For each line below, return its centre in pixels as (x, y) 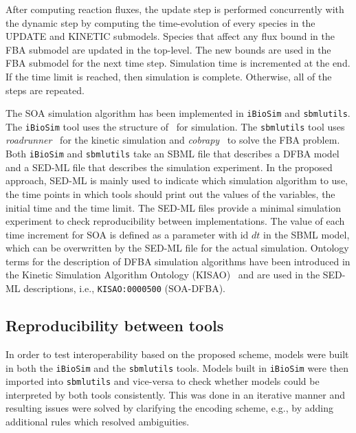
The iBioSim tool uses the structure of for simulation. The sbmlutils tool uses (175, 126)
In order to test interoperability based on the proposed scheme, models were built (177, 354)
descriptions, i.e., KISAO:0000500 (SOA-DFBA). (125, 288)
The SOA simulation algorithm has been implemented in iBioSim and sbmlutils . (178, 113)
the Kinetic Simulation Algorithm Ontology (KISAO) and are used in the (163, 275)
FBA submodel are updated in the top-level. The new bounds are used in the (168, 49)
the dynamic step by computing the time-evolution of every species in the (160, 22)
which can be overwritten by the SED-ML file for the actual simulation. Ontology (177, 248)
